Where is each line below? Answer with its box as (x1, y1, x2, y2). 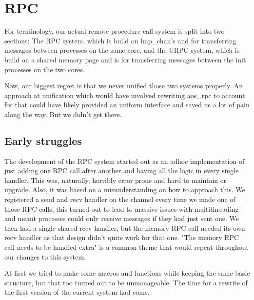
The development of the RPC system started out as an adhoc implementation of (4, 156, 245, 166)
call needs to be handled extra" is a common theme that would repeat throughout (4, 242, 249, 252)
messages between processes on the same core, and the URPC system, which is (4, 45, 240, 55)
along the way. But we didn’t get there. (4, 109, 122, 119)
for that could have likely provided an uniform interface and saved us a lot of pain (4, 100, 250, 110)
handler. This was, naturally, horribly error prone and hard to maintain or (4, 175, 227, 185)
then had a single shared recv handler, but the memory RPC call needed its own (4, 222, 245, 233)
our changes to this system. (4, 251, 86, 261)
